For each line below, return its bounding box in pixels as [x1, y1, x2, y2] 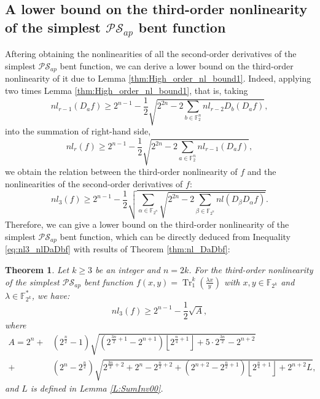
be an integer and [95, 263, 160, 276]
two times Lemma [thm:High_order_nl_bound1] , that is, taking [5, 84, 248, 97]
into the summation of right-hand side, [5, 124, 151, 137]
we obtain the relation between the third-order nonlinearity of [5, 165, 238, 177]
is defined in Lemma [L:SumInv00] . [30, 382, 163, 395]
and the [247, 165, 276, 177]
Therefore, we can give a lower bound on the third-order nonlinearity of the [5, 218, 289, 231]
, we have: [31, 289, 70, 301]
